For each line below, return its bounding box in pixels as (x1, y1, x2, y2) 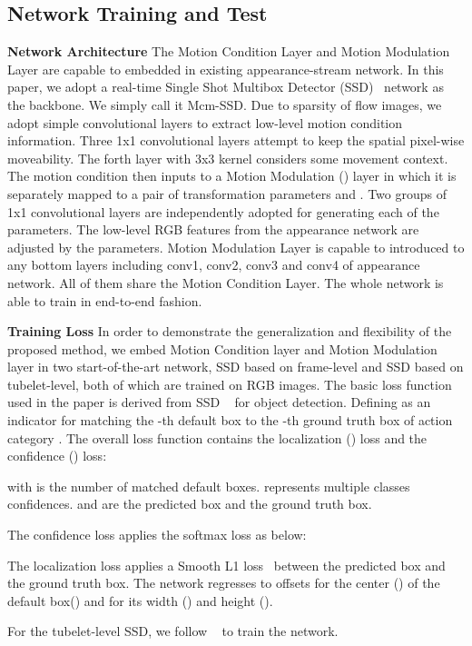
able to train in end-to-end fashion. (7, 291, 202, 310)
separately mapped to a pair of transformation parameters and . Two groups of (7, 184, 447, 203)
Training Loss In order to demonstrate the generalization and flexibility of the (7, 322, 452, 341)
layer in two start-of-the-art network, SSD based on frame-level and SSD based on (7, 357, 464, 376)
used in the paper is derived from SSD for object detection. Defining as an (7, 393, 431, 412)
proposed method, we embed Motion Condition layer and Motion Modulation (7, 339, 438, 358)
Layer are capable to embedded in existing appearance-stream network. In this (7, 59, 444, 78)
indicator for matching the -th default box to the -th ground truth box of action (7, 411, 453, 430)
